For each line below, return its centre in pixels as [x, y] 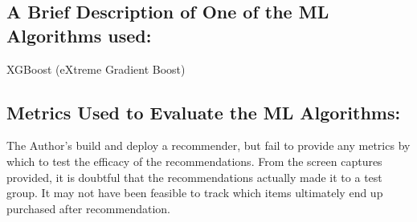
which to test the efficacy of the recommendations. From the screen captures [194, 161]
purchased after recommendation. [88, 208]
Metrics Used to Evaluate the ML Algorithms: [204, 112]
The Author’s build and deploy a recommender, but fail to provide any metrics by [208, 145]
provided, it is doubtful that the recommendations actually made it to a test [194, 177]
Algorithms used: [79, 35]
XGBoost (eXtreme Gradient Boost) [96, 69]
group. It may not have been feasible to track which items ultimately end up [195, 193]
